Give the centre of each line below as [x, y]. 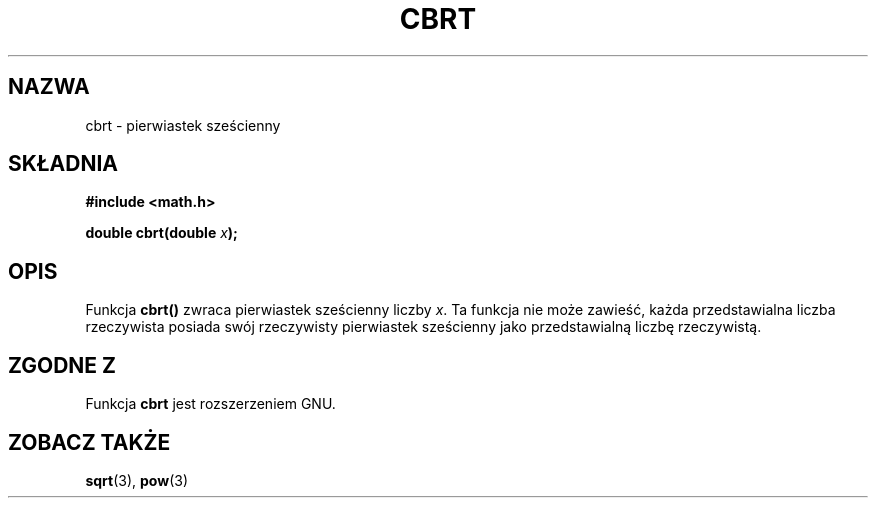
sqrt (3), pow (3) [137, 480]
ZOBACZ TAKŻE [89, 442]
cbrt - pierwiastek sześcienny [183, 125]
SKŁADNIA [63, 164]
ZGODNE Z [62, 365]
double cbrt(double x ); [161, 233]
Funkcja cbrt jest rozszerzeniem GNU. [210, 404]
